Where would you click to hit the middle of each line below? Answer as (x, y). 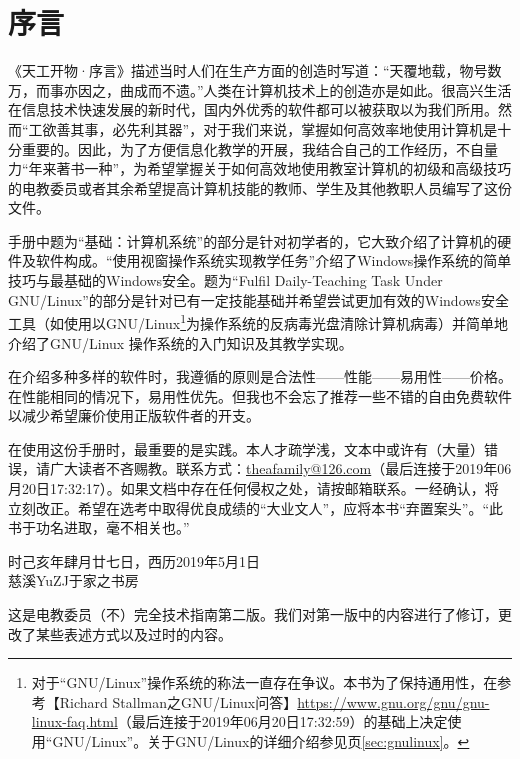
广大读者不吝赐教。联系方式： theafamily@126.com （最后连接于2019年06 (280, 468)
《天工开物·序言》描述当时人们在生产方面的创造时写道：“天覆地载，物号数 (255, 70)
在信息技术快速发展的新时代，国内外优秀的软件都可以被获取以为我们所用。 (253, 109)
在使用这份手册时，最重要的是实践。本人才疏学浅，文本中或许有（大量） (246, 448)
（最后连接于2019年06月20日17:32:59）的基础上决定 (282, 721)
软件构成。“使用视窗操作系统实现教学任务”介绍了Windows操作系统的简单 (273, 260)
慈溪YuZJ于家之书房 (73, 580)
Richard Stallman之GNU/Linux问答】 (178, 701)
